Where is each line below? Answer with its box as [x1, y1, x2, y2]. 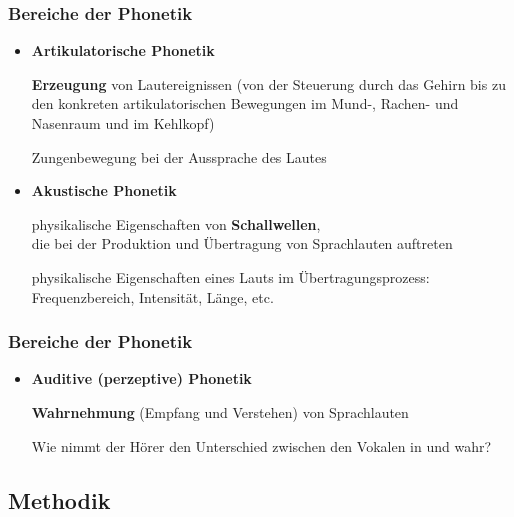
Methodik [8, 484, 111, 515]
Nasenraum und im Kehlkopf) [31, 113, 215, 133]
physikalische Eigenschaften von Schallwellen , [31, 213, 321, 234]
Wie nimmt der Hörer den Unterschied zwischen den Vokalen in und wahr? [31, 435, 492, 456]
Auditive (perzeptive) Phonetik [31, 368, 252, 389]
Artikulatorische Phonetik [31, 40, 215, 61]
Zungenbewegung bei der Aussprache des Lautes [31, 146, 327, 167]
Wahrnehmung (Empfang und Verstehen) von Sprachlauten [31, 401, 409, 422]
